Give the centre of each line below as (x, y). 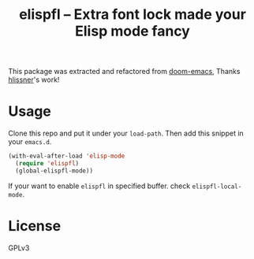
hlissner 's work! (34, 80)
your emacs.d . (30, 142)
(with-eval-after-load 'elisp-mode (67, 156)
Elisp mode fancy (133, 31)
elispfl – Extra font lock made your (133, 15)
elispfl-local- (217, 187)
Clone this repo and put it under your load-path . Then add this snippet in (126, 133)
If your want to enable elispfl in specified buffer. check (99, 186)
